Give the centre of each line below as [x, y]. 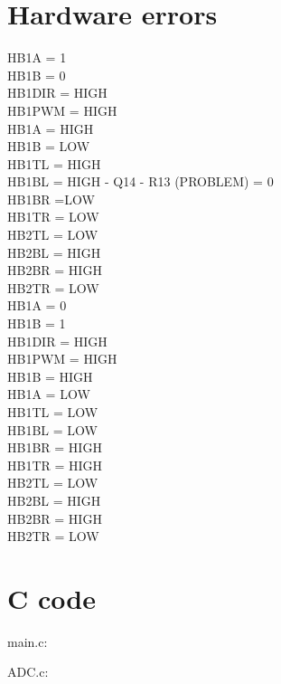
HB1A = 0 [37, 305]
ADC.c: [28, 672]
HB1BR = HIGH [55, 447]
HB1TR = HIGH [55, 465]
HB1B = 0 [37, 75]
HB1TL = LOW [53, 412]
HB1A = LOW [49, 394]
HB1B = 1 [37, 323]
